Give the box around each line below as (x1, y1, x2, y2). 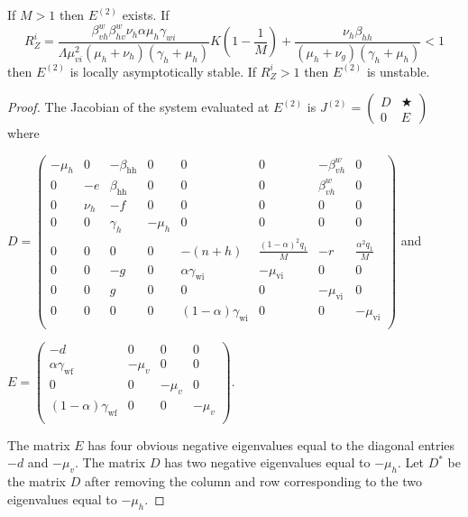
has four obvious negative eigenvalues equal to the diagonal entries (87, 435, 455, 454)
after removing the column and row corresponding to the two (84, 472, 422, 491)
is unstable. (366, 61, 430, 80)
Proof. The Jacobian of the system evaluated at (7, 97, 270, 116)
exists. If (122, 5, 170, 23)
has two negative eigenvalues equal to (164, 453, 371, 472)
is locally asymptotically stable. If (69, 61, 257, 80)
